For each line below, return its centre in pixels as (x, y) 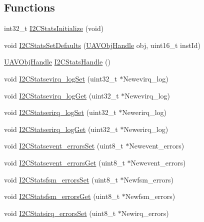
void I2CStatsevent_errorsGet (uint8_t (64, 162)
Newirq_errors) (145, 213)
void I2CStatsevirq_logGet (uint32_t (61, 95)
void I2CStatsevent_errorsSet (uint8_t (64, 146)
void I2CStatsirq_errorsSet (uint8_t (60, 213)
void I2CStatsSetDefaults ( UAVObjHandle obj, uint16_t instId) (102, 45)
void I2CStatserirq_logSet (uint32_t (60, 112)
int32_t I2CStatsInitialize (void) (54, 28)
